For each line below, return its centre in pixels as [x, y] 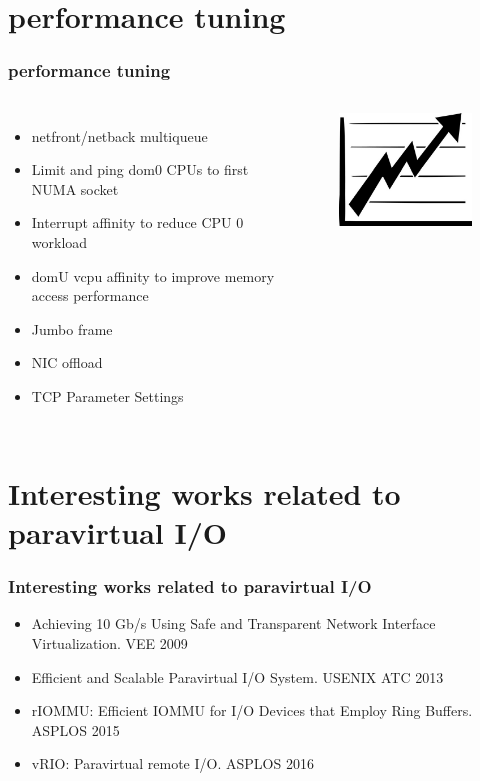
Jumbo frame [72, 328]
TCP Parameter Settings [107, 395]
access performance [90, 295]
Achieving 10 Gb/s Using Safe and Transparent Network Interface [233, 623]
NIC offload [67, 362]
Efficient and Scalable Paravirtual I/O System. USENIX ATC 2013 [237, 676]
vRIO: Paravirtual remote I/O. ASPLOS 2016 [172, 763]
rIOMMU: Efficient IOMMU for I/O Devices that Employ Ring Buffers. [252, 710]
